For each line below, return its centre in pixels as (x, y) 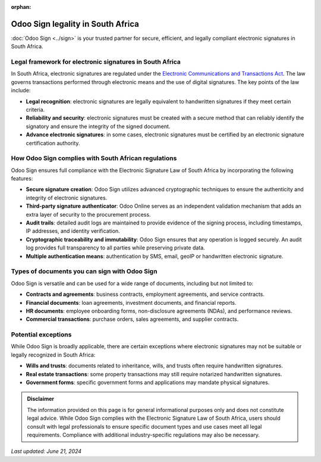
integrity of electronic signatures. (67, 198)
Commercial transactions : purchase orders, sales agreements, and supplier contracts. (132, 319)
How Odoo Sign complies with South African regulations (94, 158)
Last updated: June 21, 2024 (46, 451)
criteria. (35, 110)
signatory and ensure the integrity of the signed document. (98, 126)
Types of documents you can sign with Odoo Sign (84, 271)
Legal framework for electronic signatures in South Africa (96, 62)
